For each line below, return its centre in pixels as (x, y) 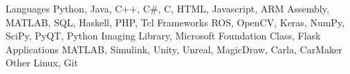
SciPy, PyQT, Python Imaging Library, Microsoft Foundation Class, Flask (163, 36)
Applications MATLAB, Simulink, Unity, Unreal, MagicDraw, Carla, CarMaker (174, 49)
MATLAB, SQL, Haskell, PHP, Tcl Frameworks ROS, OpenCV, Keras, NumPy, (175, 22)
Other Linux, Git (42, 63)
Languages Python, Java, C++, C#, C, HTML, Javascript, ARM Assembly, (167, 8)
